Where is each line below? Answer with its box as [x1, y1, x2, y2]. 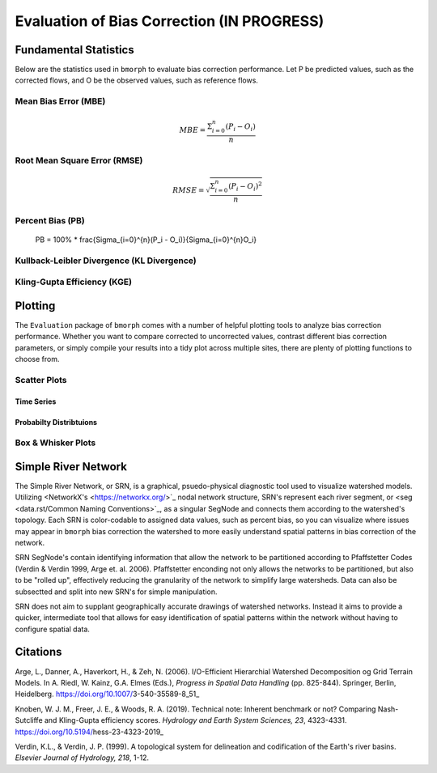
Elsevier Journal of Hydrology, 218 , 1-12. [15, 753, 150, 762]
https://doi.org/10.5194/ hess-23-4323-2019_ [15, 727, 163, 737]
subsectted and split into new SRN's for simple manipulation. [15, 587, 218, 597]
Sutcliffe [15, 716, 44, 725]
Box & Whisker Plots [15, 437, 96, 448]
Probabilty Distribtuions [15, 417, 97, 427]
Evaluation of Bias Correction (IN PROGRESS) [15, 12, 325, 30]
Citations [15, 645, 62, 659]
